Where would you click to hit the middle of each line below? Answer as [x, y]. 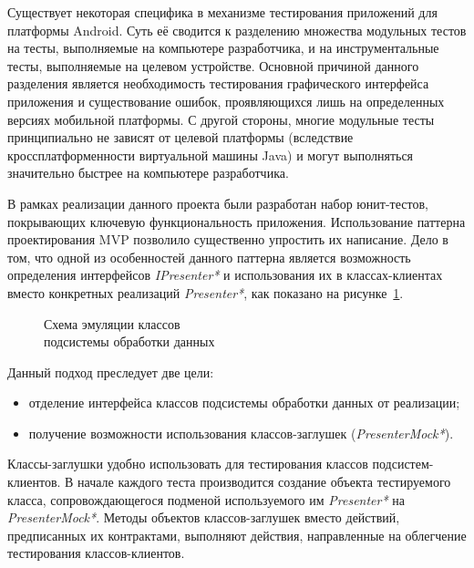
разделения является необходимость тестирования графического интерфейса [218, 83]
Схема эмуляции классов [112, 323]
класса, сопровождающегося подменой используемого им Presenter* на [206, 499]
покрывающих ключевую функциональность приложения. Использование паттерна [237, 221]
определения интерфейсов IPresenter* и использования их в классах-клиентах [225, 275]
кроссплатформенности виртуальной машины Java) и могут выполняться [211, 155]
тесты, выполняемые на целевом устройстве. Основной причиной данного [213, 65]
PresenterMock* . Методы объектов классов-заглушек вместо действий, [204, 517]
